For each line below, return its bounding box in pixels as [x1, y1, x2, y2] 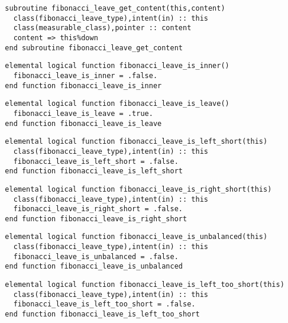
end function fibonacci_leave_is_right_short [5, 214, 187, 223]
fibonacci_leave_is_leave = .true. [13, 109, 153, 118]
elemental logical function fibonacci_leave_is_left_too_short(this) [5, 280, 284, 289]
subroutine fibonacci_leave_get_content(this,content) [5, 4, 225, 12]
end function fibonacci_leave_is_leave [5, 119, 162, 128]
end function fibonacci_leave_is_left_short [5, 167, 183, 176]
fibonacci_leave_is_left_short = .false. [13, 157, 179, 166]
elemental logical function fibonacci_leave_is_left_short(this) [5, 137, 268, 146]
